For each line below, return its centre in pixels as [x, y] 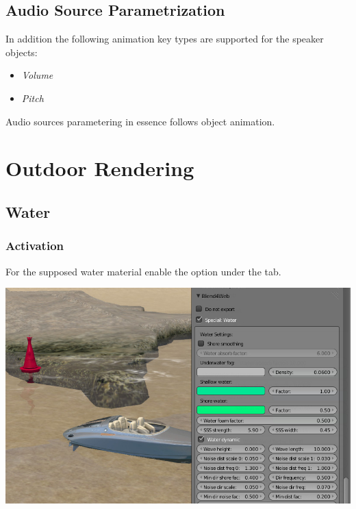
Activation [35, 246]
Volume [37, 75]
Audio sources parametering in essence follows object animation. [140, 121]
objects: [22, 52]
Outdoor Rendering [100, 168]
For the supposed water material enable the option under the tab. [143, 271]
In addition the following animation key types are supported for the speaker [165, 39]
